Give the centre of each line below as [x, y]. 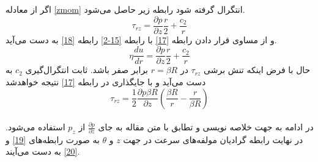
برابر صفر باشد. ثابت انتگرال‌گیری [87, 70]
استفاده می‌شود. [35, 127]
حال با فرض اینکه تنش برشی [257, 70]
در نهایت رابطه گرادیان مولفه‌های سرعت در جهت [213, 139]
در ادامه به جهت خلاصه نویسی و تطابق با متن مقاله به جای [206, 127]
